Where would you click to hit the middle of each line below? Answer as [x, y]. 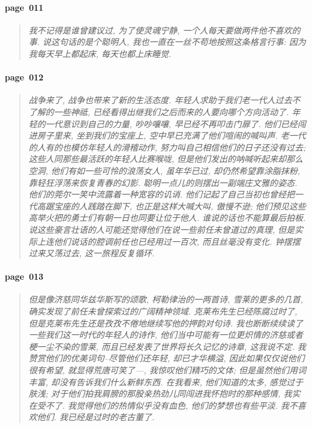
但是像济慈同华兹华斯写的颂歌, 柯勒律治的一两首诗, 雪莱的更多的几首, [166, 299]
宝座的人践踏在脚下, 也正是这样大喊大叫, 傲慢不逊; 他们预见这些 [180, 206]
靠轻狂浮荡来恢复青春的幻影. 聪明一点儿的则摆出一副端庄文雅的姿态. [163, 182]
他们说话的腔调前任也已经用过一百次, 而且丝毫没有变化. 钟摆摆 [177, 241]
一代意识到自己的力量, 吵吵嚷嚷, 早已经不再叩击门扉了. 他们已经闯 [175, 123]
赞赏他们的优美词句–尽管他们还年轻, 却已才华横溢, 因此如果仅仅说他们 [166, 358]
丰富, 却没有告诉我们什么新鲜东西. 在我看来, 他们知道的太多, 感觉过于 [166, 381]
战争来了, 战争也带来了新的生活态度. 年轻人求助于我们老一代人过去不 [164, 100]
